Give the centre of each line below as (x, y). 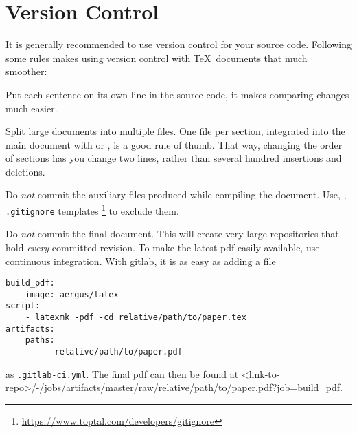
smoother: (26, 71)
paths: (40, 340)
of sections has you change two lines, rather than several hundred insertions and (174, 158)
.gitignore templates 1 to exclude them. (92, 210)
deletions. (25, 171)
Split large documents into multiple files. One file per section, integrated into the (175, 131)
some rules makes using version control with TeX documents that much (157, 57)
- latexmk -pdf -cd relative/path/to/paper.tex (136, 318)
